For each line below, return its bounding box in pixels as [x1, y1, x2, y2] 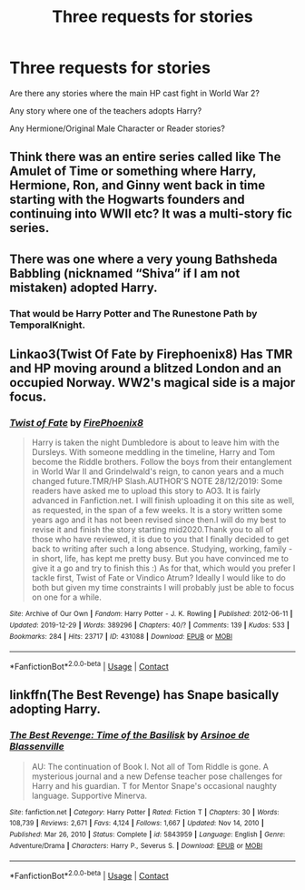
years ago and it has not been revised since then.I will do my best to [31, 514, 287, 525]
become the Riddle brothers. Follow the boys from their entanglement [31, 457, 292, 468]
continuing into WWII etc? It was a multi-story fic [9, 207, 293, 222]
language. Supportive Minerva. [31, 790, 148, 801]
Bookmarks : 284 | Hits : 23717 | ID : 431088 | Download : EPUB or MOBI [9, 632, 233, 641]
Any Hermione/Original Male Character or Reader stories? [9, 123, 225, 134]
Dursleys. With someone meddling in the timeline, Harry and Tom [31, 447, 275, 458]
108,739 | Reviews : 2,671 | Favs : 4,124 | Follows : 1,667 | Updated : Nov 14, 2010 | [9, 819, 265, 828]
